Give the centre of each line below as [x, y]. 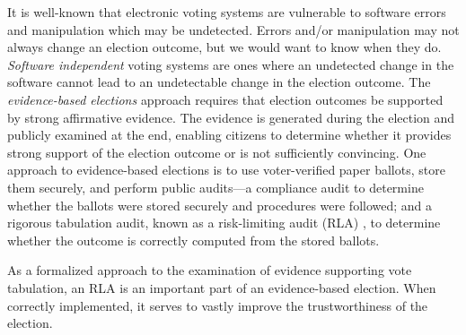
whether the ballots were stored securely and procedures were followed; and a [220, 205]
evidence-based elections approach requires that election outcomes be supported [225, 99]
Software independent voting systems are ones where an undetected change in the [231, 64]
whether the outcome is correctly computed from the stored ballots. [193, 240]
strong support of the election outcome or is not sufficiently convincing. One [217, 152]
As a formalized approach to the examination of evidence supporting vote [210, 270]
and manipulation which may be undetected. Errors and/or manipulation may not [233, 29]
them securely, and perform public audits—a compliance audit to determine [215, 187]
